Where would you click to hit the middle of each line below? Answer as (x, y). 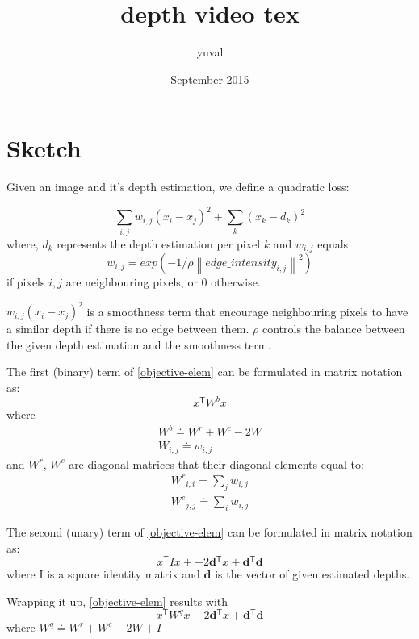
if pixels (26, 282)
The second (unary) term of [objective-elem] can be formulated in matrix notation (209, 531)
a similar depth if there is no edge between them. (128, 329)
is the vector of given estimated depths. (312, 574)
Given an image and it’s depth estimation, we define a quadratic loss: (178, 187)
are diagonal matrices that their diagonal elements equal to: (216, 464)
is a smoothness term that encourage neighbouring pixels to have (247, 311)
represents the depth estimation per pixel (159, 243)
